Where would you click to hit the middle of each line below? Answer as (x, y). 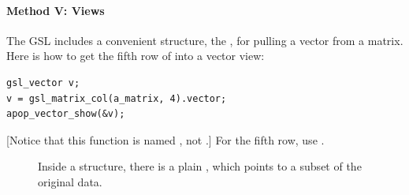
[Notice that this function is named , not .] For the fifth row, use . (165, 139)
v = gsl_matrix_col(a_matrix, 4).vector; (117, 98)
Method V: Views (56, 10)
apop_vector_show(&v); (66, 114)
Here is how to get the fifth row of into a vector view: (136, 56)
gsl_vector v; (43, 82)
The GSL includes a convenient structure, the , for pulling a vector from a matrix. (205, 40)
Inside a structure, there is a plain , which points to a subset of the (200, 166)
